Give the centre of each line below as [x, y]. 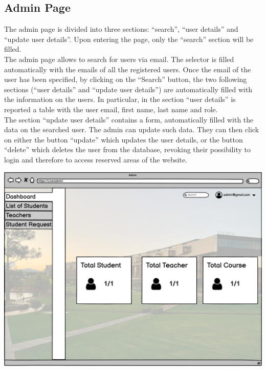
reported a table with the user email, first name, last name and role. [111, 109]
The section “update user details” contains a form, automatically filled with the [129, 119]
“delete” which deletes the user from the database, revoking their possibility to [127, 149]
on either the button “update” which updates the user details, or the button [124, 139]
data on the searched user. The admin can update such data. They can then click [132, 129]
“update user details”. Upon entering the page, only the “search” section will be [129, 39]
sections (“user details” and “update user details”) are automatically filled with [128, 89]
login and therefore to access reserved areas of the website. [96, 159]
